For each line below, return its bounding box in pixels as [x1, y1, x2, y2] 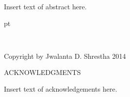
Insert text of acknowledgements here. [4, 83, 117, 94]
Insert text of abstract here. [4, 1, 87, 11]
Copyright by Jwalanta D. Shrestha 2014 [4, 50, 126, 61]
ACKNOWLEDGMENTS [4, 67, 81, 77]
